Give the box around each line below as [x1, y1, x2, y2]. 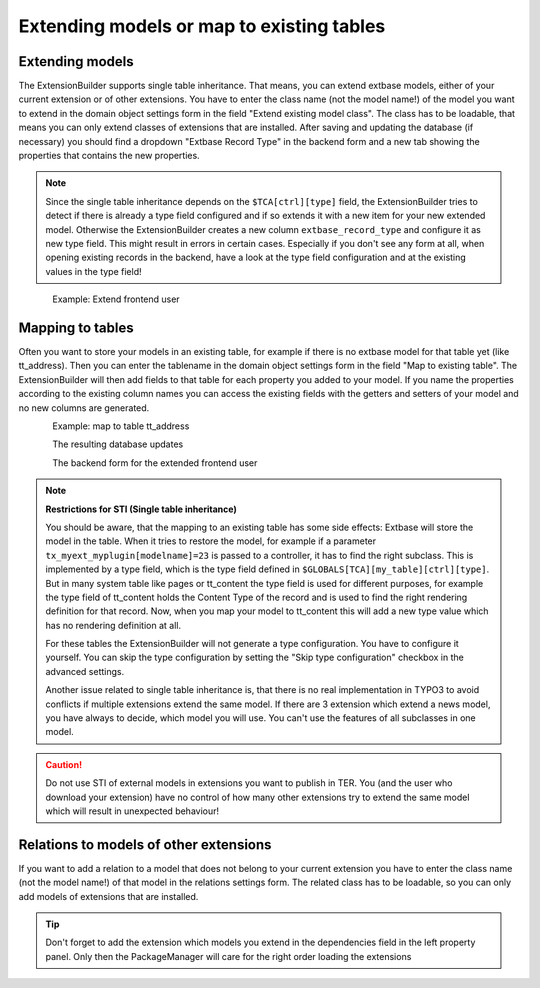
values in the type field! [45, 265, 142, 277]
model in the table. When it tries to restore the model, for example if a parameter [45, 535, 377, 547]
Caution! [45, 758, 83, 770]
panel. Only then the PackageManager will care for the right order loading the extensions [45, 950, 412, 962]
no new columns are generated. [18, 401, 150, 414]
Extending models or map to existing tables [18, 15, 386, 37]
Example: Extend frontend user [52, 293, 180, 305]
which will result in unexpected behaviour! [45, 805, 220, 817]
